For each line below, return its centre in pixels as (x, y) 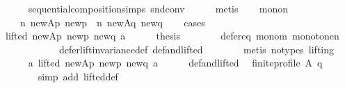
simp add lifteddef (78, 76)
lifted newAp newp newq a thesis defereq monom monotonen (172, 36)
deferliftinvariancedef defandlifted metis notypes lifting (196, 49)
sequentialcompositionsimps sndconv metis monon (158, 8)
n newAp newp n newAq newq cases (112, 22)
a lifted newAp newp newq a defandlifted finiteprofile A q (175, 63)
